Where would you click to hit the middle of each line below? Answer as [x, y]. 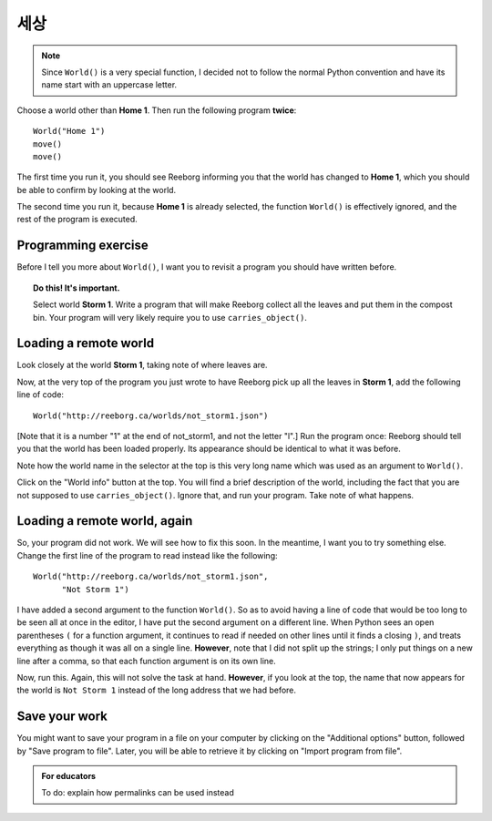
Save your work [62, 717]
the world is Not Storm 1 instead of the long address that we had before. [156, 690]
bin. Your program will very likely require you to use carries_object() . [170, 317]
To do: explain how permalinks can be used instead [138, 793]
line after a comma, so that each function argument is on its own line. [147, 661]
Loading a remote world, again [105, 521]
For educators [68, 776]
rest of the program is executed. [77, 220]
